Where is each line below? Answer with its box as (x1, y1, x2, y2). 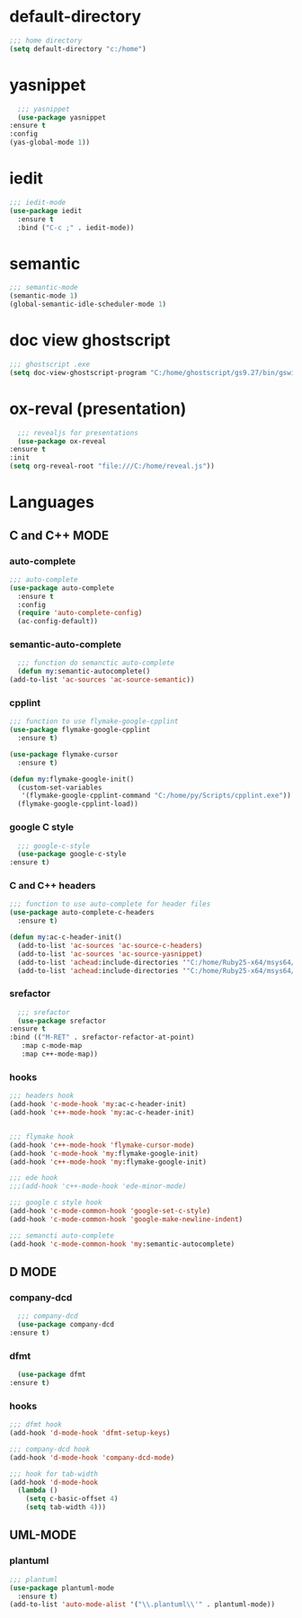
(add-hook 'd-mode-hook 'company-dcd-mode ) (9, 1453, 175, 1462)
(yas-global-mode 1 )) (9, 138, 91, 147)
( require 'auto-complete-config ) (17, 609, 143, 618)
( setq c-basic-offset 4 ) (25, 1495, 119, 1504)
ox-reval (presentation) (9, 398, 187, 419)
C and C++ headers (9, 880, 96, 892)
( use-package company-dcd (17, 1320, 115, 1329)
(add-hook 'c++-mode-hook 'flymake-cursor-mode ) (9, 1140, 195, 1149)
